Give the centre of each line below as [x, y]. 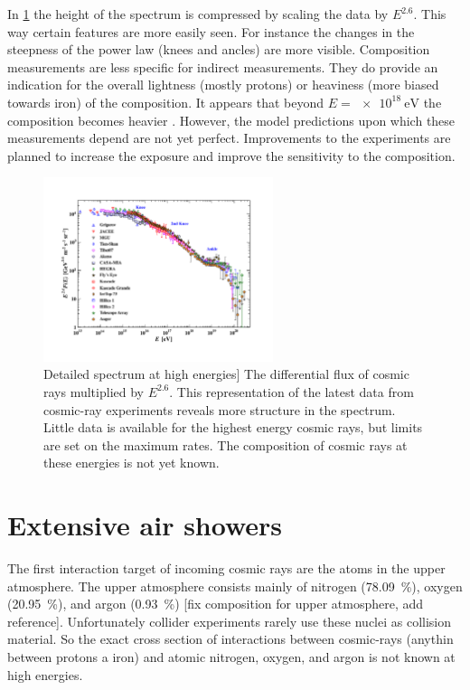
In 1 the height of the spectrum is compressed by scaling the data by [198, 14]
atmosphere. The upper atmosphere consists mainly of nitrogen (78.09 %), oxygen [235, 586]
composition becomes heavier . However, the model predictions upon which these [231, 120]
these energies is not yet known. [132, 463]
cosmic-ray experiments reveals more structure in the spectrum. [220, 409]
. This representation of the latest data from [291, 391]
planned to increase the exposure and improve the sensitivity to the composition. [231, 155]
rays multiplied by [94, 391]
